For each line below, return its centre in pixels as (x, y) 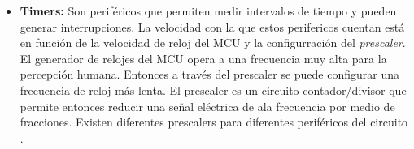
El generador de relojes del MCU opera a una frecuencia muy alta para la (203, 58)
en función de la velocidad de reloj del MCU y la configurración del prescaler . (213, 43)
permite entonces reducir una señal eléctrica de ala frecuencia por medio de (207, 106)
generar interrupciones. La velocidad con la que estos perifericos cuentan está (212, 26)
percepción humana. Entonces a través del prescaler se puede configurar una (210, 74)
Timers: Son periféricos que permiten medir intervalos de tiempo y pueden (208, 11)
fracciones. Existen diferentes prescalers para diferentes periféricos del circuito (214, 122)
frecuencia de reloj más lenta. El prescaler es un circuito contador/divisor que (213, 89)
